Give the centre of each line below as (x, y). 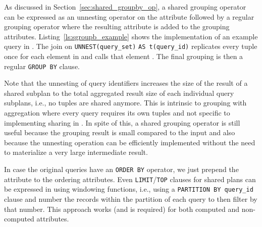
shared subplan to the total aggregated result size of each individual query (119, 93)
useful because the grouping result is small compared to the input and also (120, 132)
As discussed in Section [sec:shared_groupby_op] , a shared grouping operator (125, 7)
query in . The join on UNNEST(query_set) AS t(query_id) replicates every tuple (131, 46)
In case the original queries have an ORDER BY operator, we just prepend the (121, 169)
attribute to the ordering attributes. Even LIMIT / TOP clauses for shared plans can (130, 179)
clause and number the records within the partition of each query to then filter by (131, 199)
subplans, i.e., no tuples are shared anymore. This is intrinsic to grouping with (125, 103)
